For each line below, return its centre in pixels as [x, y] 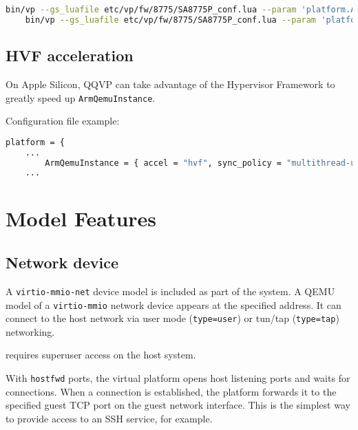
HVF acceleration [70, 55]
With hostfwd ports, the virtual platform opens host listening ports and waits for [178, 378]
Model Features [81, 218]
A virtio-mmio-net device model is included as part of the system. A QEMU [170, 291]
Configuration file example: [63, 121]
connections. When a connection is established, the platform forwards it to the [171, 391]
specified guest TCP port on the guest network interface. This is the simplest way [178, 405]
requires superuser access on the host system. [101, 355]
